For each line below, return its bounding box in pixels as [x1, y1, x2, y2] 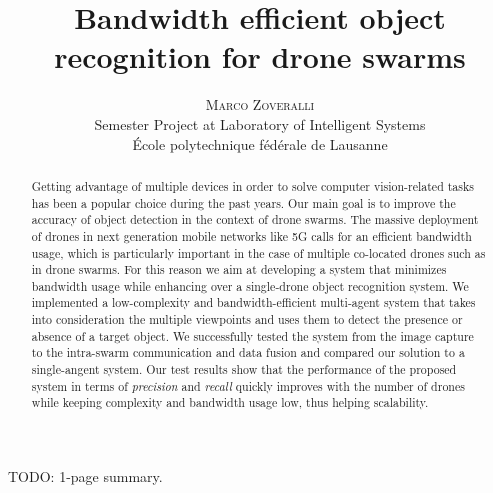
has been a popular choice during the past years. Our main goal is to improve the [31, 194, 456, 211]
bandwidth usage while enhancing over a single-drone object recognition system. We [31, 277, 469, 294]
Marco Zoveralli [205, 94, 315, 115]
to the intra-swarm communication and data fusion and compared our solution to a [31, 344, 465, 361]
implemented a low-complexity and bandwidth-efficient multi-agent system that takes [31, 294, 476, 311]
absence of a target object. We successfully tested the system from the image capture [31, 327, 474, 344]
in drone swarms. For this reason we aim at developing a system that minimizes [31, 261, 447, 278]
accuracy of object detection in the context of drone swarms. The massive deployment [31, 211, 479, 228]
